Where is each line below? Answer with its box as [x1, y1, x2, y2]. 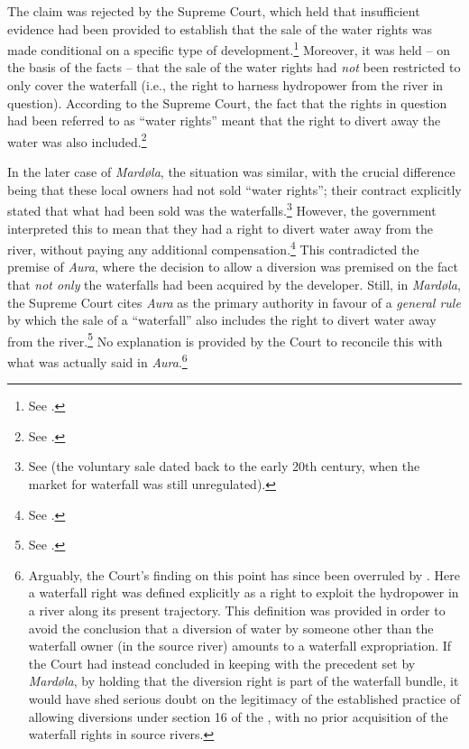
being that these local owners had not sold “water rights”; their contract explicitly [7, 180, 462, 199]
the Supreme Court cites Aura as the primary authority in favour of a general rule [7, 292, 461, 311]
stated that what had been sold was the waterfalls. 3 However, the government [7, 199, 437, 219]
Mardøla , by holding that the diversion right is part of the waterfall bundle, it [28, 671, 459, 690]
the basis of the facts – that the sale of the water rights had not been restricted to [7, 58, 461, 77]
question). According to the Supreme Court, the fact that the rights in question [7, 93, 447, 112]
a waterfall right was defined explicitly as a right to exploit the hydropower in [28, 583, 459, 602]
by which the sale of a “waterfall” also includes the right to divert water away [7, 310, 437, 329]
